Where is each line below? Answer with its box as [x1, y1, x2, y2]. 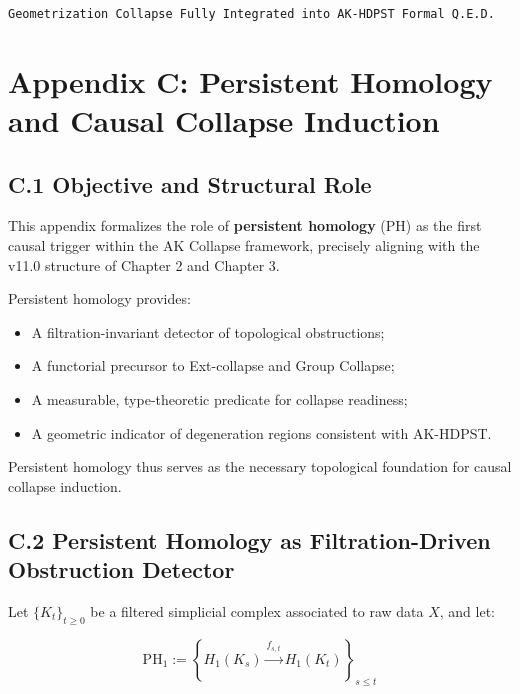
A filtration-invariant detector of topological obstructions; [31, 321, 385, 342]
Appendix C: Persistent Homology [8, 60, 493, 101]
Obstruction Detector [8, 554, 235, 585]
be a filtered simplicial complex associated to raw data [90, 600, 424, 621]
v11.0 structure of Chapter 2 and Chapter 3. [8, 254, 280, 275]
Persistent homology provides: [8, 288, 191, 309]
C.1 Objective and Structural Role [8, 168, 372, 199]
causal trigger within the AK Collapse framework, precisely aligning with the [8, 235, 480, 256]
